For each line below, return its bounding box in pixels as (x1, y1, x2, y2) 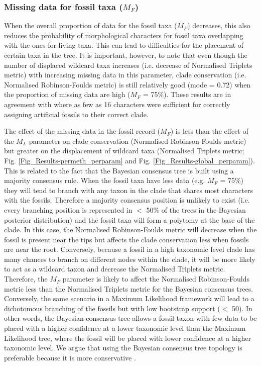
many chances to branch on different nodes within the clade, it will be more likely (4, 253, 255, 264)
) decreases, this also (187, 20, 250, 31)
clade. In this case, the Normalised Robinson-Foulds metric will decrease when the (4, 224, 257, 235)
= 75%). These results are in (143, 89, 231, 100)
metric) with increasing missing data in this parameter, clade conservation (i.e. (4, 69, 246, 80)
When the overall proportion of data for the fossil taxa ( (4, 20, 177, 31)
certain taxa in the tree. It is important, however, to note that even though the (4, 50, 247, 60)
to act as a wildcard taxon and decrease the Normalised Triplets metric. (4, 263, 225, 274)
